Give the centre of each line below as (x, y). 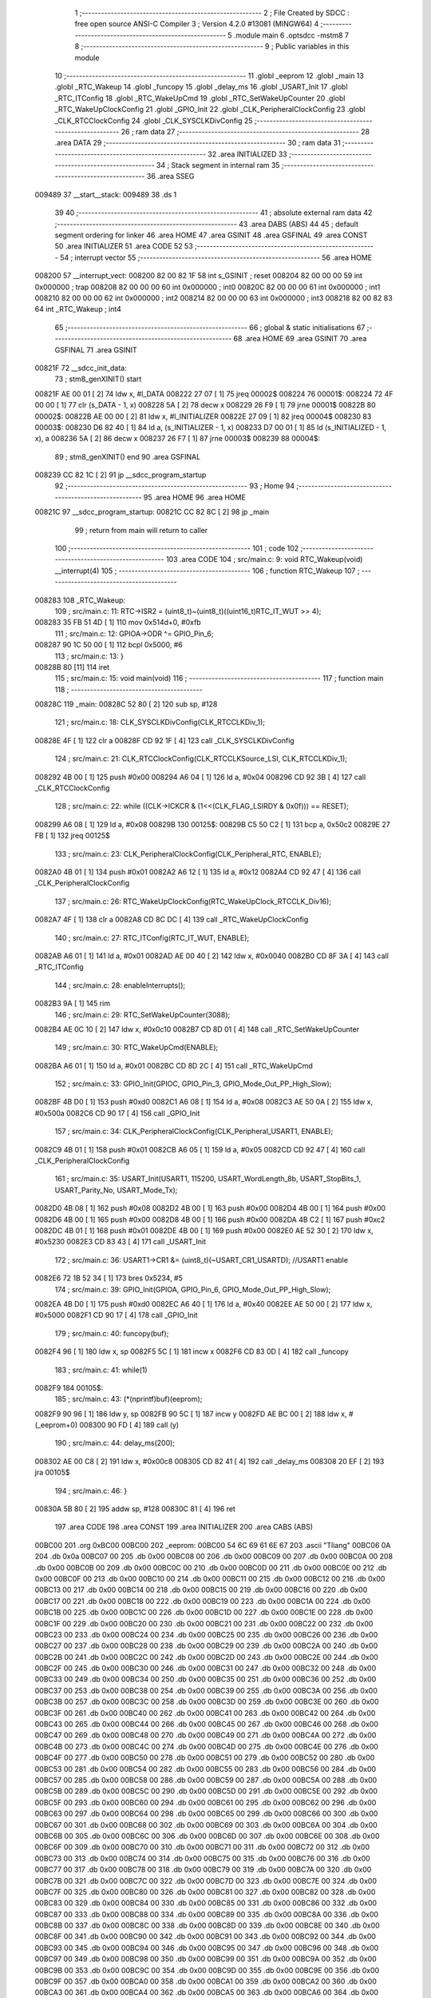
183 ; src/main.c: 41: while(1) (101, 1370)
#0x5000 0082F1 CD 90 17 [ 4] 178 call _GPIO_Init (116, 1315)
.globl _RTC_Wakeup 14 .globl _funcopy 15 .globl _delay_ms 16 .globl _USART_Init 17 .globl (201, 87)
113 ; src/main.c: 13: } (89, 656)
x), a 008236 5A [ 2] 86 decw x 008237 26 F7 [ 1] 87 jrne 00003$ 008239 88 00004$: (178, 439)
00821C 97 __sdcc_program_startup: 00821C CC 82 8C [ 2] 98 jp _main (152, 512)
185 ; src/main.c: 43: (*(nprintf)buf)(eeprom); (129, 1399)
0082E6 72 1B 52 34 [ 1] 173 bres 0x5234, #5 (109, 1278)
